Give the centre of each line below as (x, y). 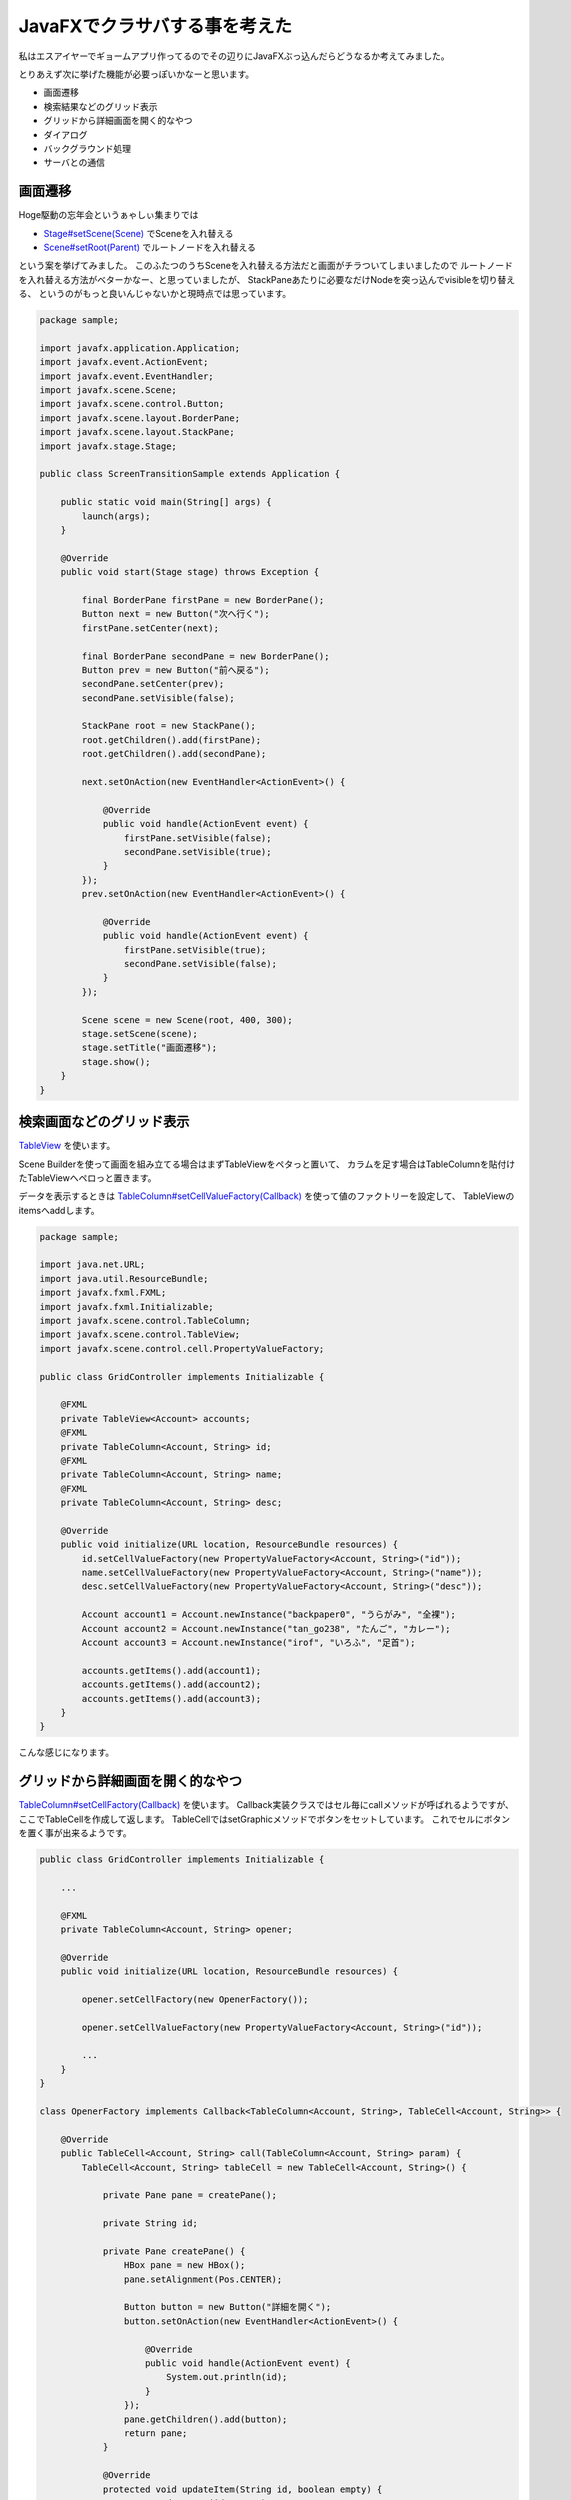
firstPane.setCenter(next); (150, 628)
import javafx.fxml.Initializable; (126, 1306)
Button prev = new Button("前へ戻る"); (175, 669)
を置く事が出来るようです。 (75, 1833)
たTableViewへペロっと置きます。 (87, 1177)
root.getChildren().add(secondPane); (174, 754)
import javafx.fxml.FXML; (103, 1293)
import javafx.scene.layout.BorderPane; (139, 418)
